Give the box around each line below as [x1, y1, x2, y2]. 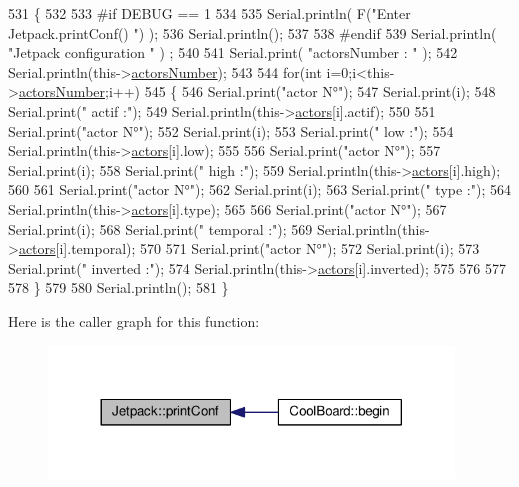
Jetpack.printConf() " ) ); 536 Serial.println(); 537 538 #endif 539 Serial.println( [8, 22, 497, 43]
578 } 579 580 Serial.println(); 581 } [8, 277, 229, 298]
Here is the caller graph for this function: [8, 310, 260, 331]
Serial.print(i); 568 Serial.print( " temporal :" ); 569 [8, 218, 313, 239]
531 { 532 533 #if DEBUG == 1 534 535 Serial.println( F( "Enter [8, 3, 411, 23]
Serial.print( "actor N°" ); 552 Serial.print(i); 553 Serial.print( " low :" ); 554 [8, 120, 454, 141]
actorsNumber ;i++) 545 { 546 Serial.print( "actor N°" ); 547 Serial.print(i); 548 [18, 81, 496, 102]
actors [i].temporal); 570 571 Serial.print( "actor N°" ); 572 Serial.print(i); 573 [18, 238, 480, 259]
